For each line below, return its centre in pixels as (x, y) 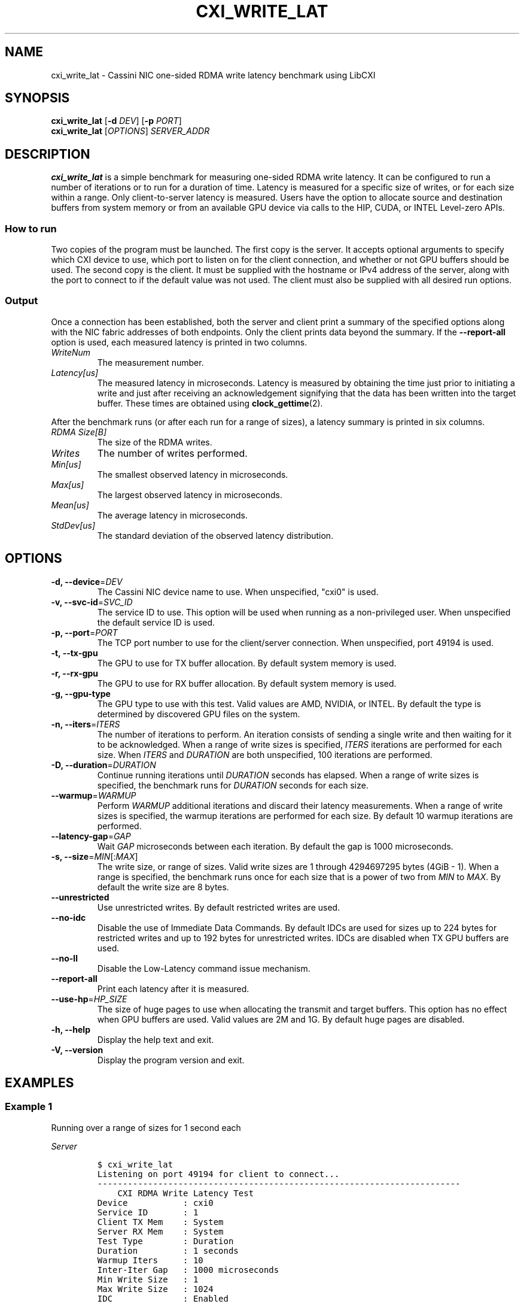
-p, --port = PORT (84, 632)
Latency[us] (75, 372)
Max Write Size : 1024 (155, 1289)
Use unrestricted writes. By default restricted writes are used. (219, 907)
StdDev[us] (73, 525)
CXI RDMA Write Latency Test (186, 1193)
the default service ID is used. (156, 622)
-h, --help (71, 1029)
